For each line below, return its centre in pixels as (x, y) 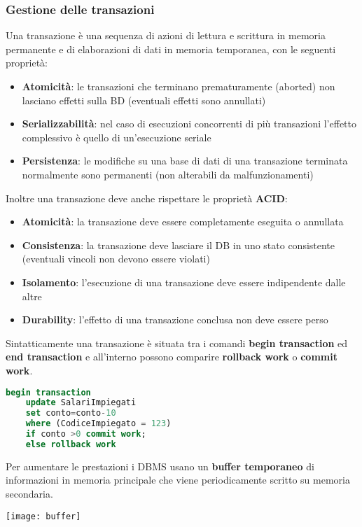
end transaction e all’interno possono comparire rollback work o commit (172, 357)
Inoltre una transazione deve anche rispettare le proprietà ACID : (147, 198)
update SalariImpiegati (81, 403)
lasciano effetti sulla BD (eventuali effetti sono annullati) (144, 100)
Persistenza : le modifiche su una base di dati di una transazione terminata (185, 161)
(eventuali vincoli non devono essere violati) (116, 259)
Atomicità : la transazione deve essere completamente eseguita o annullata (183, 222)
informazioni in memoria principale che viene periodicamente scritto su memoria (178, 480)
